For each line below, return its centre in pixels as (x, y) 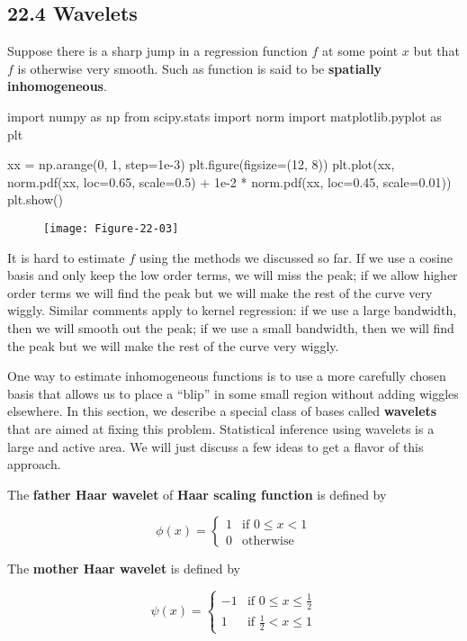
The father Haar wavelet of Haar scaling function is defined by (197, 494)
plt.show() (35, 199)
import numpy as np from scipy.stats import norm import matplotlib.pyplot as (225, 116)
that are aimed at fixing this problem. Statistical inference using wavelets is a (221, 428)
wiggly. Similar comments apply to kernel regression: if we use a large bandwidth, (232, 310)
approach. (34, 464)
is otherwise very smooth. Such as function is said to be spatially (200, 68)
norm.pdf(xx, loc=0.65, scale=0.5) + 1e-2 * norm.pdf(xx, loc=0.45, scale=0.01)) (229, 181)
